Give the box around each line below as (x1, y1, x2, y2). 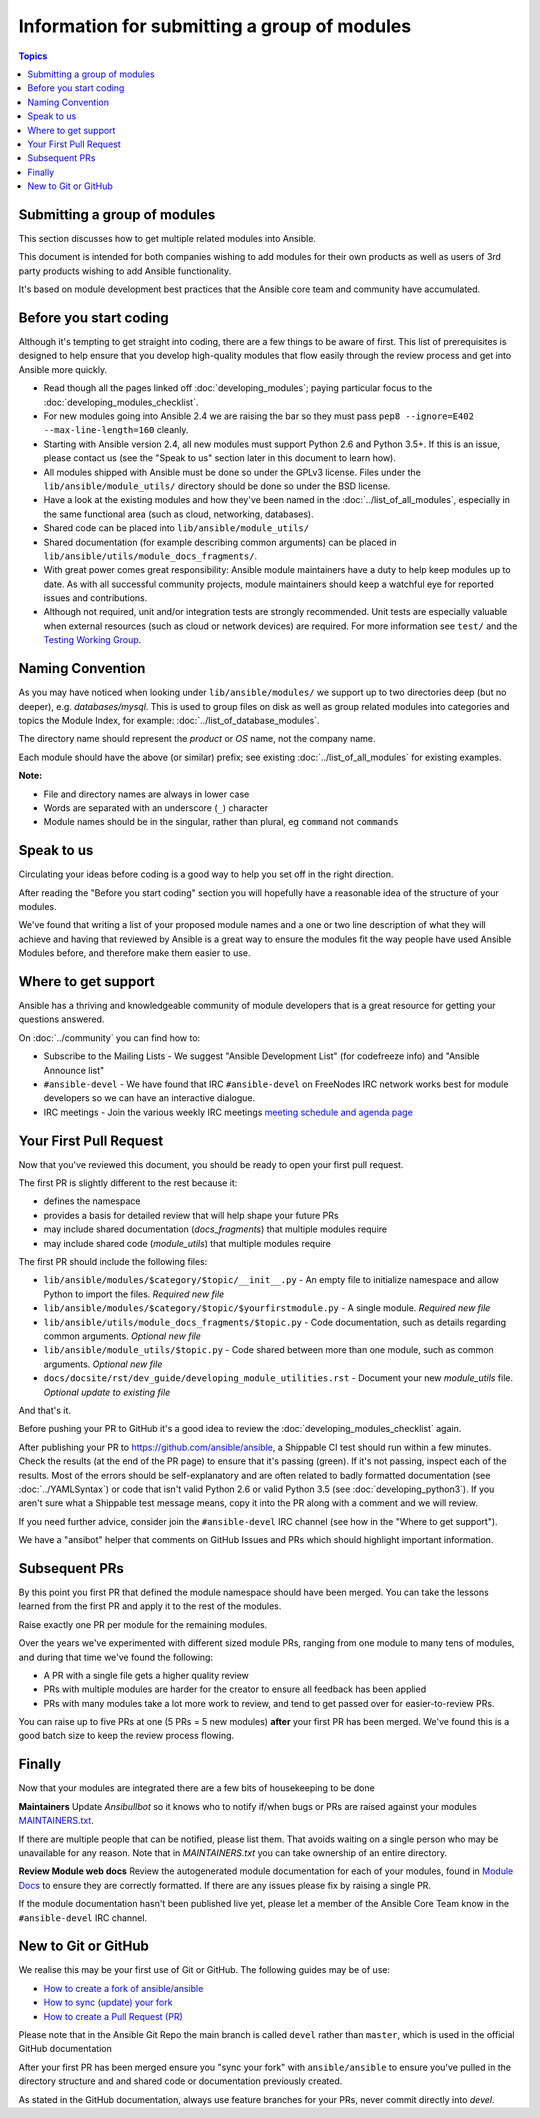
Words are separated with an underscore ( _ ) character (43, 801, 269, 814)
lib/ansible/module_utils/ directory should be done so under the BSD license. (43, 480, 391, 492)
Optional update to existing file (43, 1386, 171, 1398)
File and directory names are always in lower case (43, 788, 250, 800)
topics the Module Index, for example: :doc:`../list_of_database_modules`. (18, 714, 320, 726)
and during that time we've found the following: (18, 1651, 214, 1663)
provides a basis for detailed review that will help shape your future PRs (43, 1209, 339, 1221)
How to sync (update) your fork (43, 1996, 173, 2009)
